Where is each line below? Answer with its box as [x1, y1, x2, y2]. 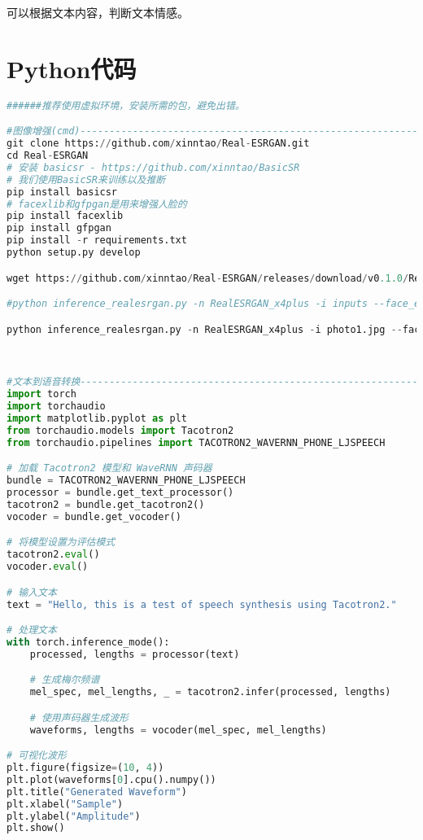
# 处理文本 [7, 624, 57, 637]
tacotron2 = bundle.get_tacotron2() [7, 498, 205, 510]
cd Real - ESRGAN [7, 150, 89, 161]
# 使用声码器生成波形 [29, 711, 129, 724]
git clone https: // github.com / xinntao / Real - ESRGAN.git [7, 138, 310, 150]
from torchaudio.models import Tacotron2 [7, 424, 234, 436]
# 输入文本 [7, 586, 57, 598]
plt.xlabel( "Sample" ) [7, 798, 124, 810]
